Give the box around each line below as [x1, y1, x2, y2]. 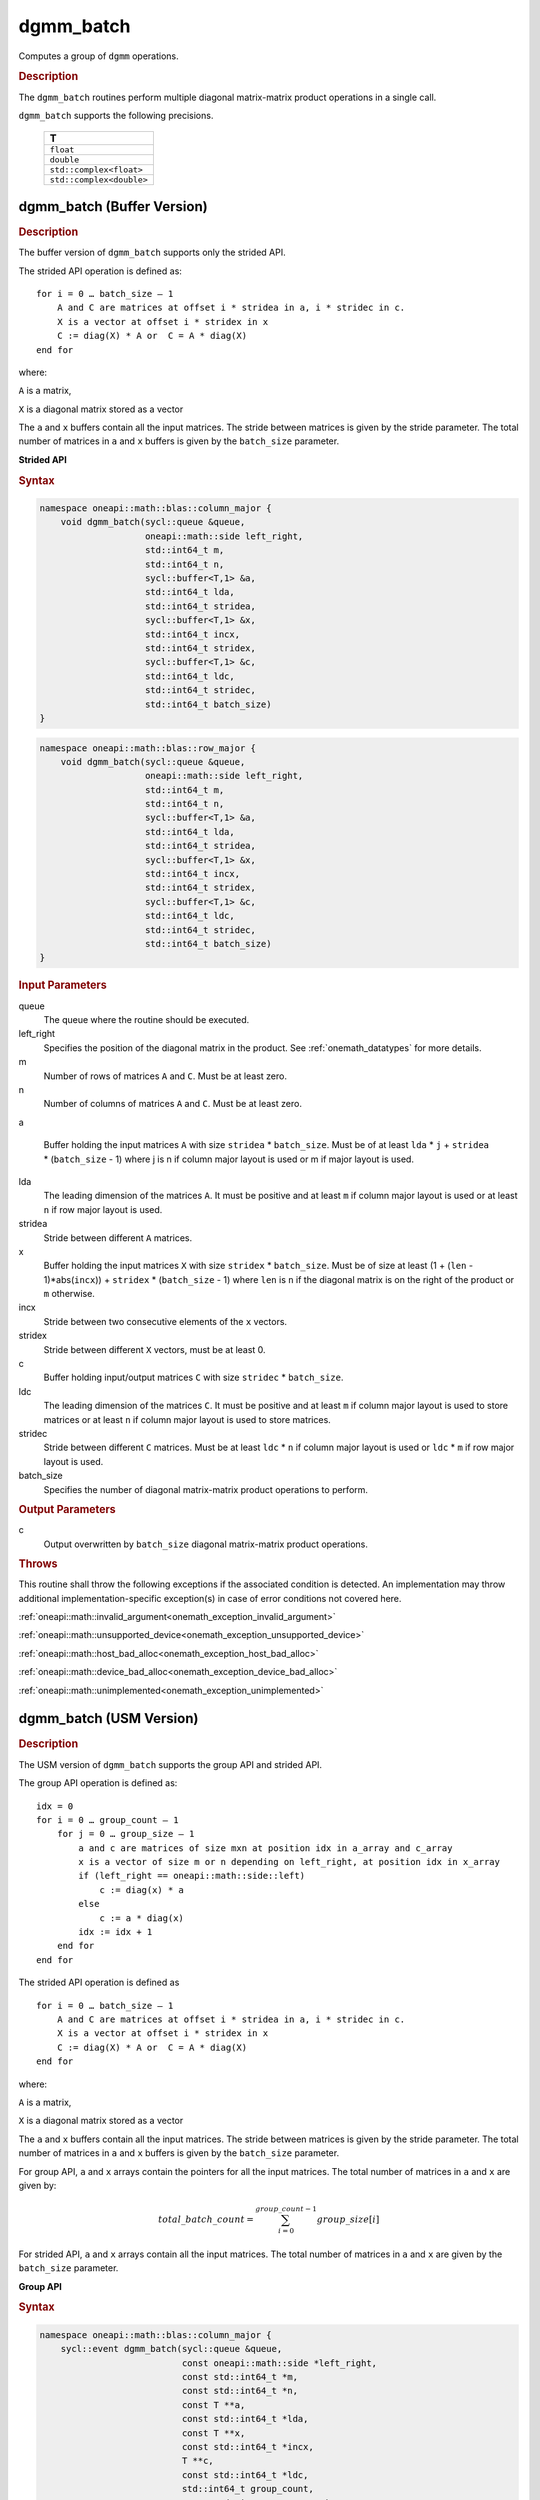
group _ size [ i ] [316, 2214, 380, 2225]
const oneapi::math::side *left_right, [181, 2357, 378, 2369]
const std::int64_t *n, [181, 2385, 299, 2397]
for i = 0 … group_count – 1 [36, 1814, 179, 1825]
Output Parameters [18, 1502, 116, 1516]
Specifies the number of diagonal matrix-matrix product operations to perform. [43, 1483, 369, 1495]
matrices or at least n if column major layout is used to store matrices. [43, 1413, 332, 1425]
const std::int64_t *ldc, [181, 2469, 309, 2480]
